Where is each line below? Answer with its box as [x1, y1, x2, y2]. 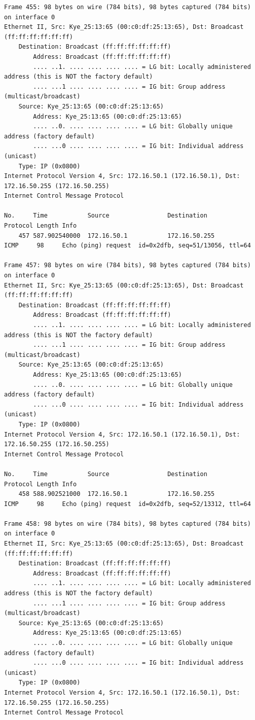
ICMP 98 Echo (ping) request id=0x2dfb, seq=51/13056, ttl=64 [4, 242, 251, 249]
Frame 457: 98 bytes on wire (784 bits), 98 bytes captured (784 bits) [4, 262, 251, 269]
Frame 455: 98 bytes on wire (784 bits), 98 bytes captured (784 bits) [4, 4, 251, 11]
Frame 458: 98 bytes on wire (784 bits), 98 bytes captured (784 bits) [4, 520, 251, 527]
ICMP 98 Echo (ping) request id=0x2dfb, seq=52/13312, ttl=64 [4, 500, 251, 508]
